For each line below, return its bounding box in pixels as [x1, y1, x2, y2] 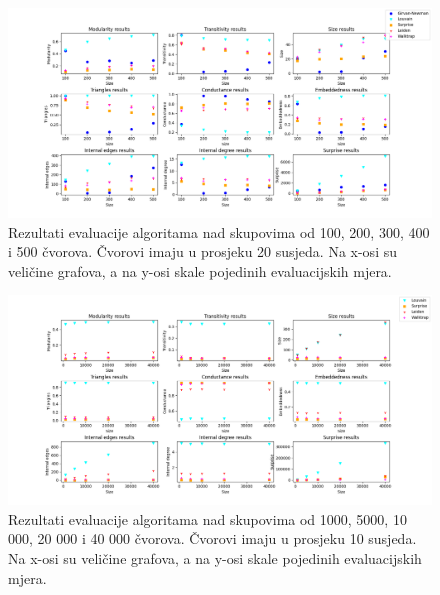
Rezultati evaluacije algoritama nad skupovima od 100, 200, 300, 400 [8, 221, 430, 242]
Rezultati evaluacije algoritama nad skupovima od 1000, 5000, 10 [8, 508, 407, 529]
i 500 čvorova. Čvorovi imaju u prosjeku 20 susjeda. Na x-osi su [8, 241, 397, 262]
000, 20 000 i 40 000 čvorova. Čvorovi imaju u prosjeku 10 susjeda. [8, 528, 417, 549]
